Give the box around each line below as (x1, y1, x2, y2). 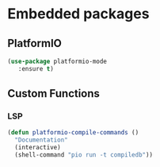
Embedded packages (7, 5, 150, 23)
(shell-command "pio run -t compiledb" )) (14, 151, 154, 159)
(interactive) (14, 144, 61, 152)
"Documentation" (14, 136, 68, 144)
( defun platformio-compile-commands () (7, 129, 139, 137)
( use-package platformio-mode (7, 57, 108, 65)
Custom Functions (7, 87, 101, 100)
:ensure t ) (17, 64, 55, 72)
